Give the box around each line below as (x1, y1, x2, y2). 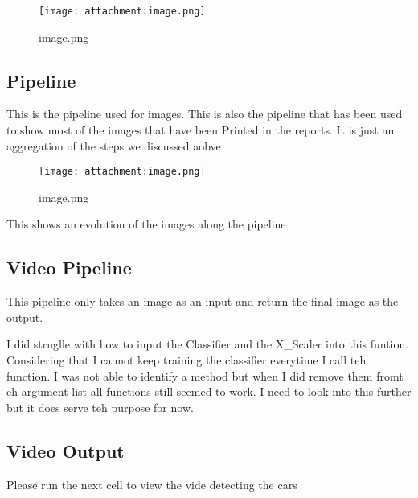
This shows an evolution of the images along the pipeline (6, 216, 286, 233)
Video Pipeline (6, 255, 132, 280)
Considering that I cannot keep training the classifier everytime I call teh (6, 352, 367, 368)
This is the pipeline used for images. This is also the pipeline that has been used (6, 105, 403, 122)
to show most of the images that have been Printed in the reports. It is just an (6, 121, 395, 138)
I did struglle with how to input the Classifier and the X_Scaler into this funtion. (6, 335, 409, 352)
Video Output (6, 438, 125, 463)
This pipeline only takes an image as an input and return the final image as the (6, 293, 399, 310)
